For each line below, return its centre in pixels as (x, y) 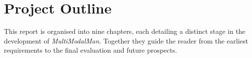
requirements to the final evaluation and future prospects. (91, 50)
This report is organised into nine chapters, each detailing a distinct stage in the (125, 31)
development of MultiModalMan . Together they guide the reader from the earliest (126, 40)
